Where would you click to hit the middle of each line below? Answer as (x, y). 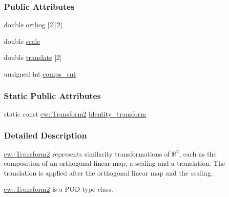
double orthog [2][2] (33, 25)
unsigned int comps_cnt (40, 74)
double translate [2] (33, 57)
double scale (22, 41)
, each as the (198, 153)
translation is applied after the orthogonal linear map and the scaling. (108, 172)
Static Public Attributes (52, 95)
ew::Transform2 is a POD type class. (59, 189)
